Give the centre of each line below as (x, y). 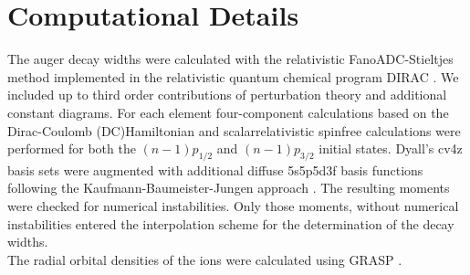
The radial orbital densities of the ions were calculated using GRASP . (205, 259)
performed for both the (72, 148)
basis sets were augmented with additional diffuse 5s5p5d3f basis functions (215, 169)
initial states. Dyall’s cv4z (391, 148)
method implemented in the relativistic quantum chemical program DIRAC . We (233, 76)
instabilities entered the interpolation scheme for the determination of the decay (231, 223)
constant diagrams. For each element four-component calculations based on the (228, 112)
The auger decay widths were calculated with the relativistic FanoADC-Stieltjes (230, 59)
